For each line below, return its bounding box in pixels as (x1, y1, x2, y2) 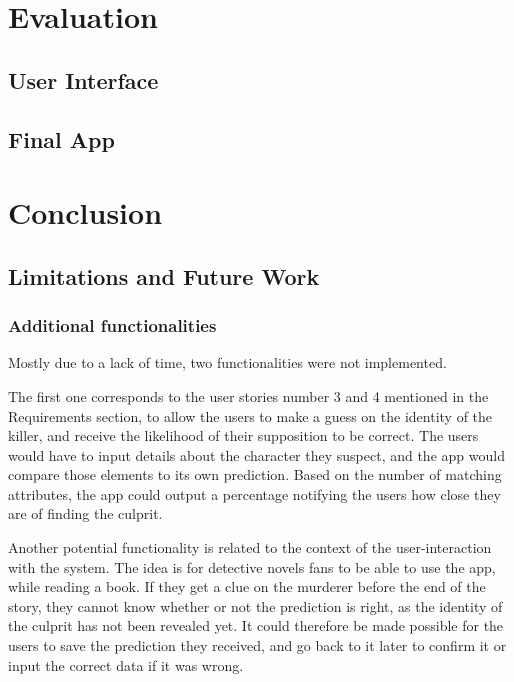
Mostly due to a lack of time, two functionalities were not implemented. (8, 352, 447, 373)
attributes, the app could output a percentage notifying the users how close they (8, 483, 501, 504)
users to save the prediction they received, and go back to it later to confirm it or (8, 635, 507, 656)
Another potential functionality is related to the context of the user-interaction (8, 537, 492, 558)
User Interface (8, 64, 159, 95)
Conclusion (8, 192, 163, 233)
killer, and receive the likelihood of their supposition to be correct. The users (8, 425, 479, 446)
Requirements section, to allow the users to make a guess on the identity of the (8, 405, 493, 426)
